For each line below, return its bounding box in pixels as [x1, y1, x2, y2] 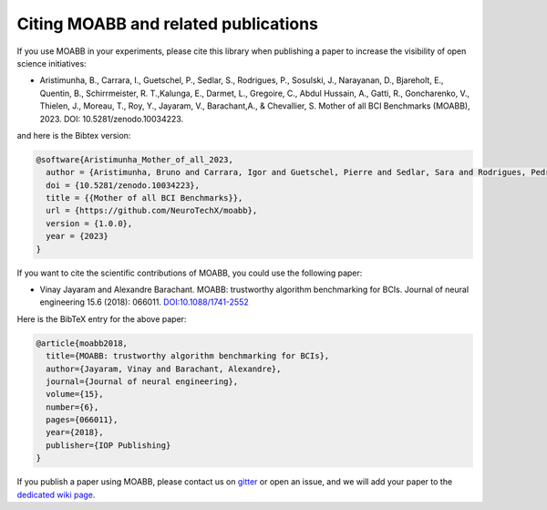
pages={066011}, [46, 415, 119, 425]
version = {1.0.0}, [46, 218, 133, 228]
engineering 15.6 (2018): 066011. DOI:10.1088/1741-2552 [39, 297, 250, 307]
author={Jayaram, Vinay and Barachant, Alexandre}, [46, 363, 282, 374]
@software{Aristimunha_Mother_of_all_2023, [36, 154, 234, 164]
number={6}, [46, 401, 99, 412]
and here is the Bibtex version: [16, 130, 131, 141]
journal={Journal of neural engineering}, [46, 376, 239, 387]
